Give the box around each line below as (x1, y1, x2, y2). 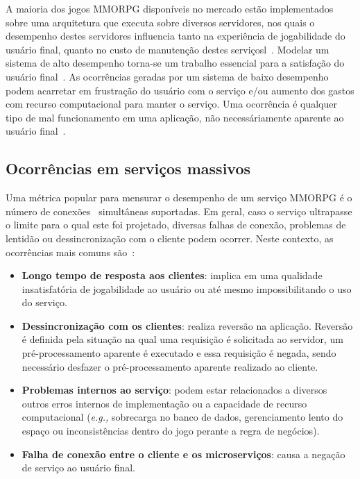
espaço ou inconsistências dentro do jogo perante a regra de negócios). (22, 423, 320, 438)
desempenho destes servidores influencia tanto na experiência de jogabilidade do (6, 28, 345, 43)
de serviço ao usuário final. (22, 460, 135, 475)
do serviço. (22, 295, 67, 310)
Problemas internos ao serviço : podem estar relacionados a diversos (22, 383, 327, 397)
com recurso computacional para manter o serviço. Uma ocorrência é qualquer (6, 96, 337, 111)
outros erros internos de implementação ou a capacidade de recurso (22, 396, 307, 410)
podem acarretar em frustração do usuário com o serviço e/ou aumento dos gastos (6, 83, 354, 97)
